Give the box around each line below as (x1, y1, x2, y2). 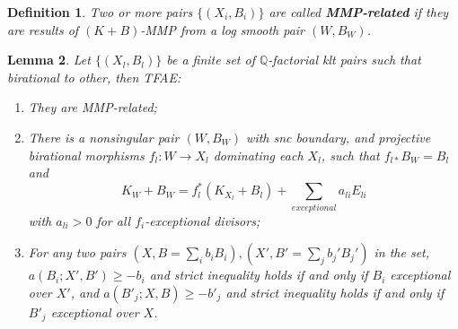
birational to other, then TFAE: (7, 67, 181, 86)
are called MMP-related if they (269, 3, 449, 21)
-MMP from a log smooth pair (140, 20, 305, 39)
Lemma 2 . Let (7, 50, 91, 69)
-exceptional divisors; (145, 211, 260, 229)
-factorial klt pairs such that (268, 50, 421, 69)
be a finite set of (166, 50, 255, 69)
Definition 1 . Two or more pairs (7, 3, 193, 21)
